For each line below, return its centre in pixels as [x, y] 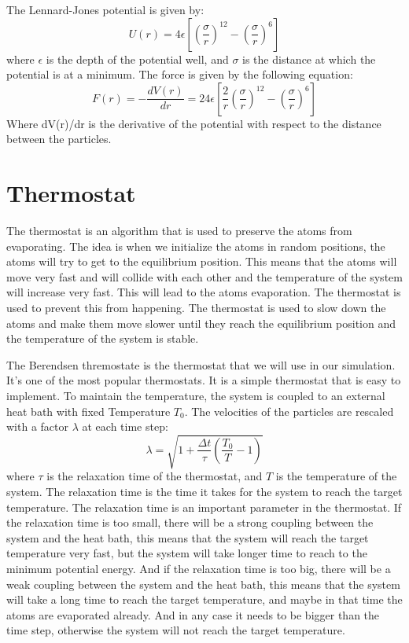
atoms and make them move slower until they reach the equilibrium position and [201, 323]
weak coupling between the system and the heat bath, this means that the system [203, 584]
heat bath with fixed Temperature [88, 411]
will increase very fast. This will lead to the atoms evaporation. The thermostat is [204, 292]
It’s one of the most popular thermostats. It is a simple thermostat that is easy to [204, 380]
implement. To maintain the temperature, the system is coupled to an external [196, 396]
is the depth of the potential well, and [137, 59]
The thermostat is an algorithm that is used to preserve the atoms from [179, 231]
